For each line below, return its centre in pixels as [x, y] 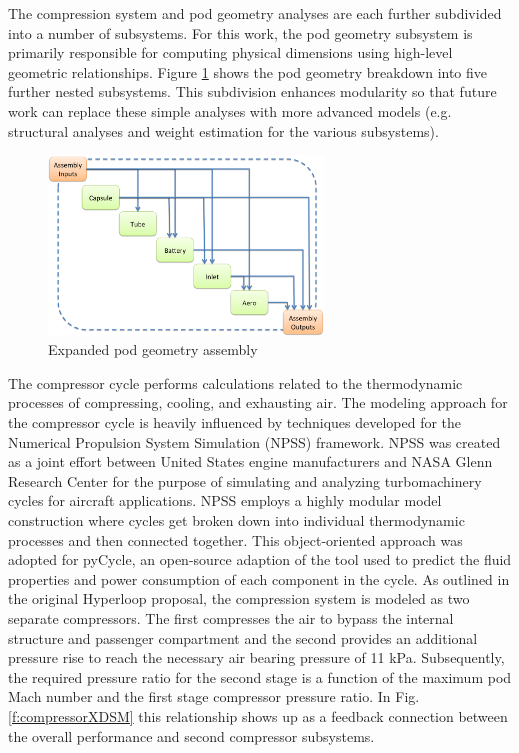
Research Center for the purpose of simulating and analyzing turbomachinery [245, 480]
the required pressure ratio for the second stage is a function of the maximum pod [260, 676]
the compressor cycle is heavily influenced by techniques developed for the [235, 422]
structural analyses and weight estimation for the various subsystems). [223, 130]
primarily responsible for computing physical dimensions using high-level [230, 52]
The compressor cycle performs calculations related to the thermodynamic [235, 382]
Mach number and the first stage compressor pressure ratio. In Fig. [214, 696]
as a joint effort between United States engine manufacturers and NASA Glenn [250, 461]
